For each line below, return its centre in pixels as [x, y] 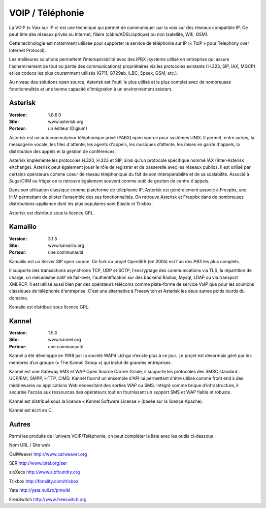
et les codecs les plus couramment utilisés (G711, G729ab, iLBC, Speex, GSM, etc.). [94, 73]
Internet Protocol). [28, 50]
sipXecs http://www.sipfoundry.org [45, 472]
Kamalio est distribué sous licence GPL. [49, 307]
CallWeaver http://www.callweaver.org [48, 454]
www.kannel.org [65, 340]
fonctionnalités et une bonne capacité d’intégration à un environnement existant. [91, 89]
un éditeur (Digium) [67, 128]
